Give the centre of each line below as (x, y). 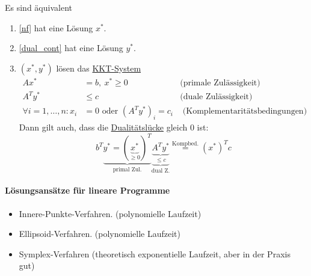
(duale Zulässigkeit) (216, 97)
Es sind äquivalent (38, 7)
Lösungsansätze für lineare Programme (88, 190)
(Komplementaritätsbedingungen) (245, 112)
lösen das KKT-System (99, 68)
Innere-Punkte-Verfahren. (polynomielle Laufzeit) (110, 213)
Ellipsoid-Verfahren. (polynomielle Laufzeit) (100, 234)
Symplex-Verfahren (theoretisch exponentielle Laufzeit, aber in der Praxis (155, 253)
